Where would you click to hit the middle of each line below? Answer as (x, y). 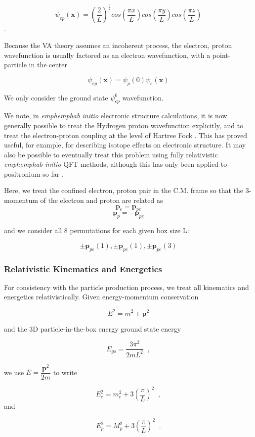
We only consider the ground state (56, 97)
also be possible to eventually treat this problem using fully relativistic (111, 154)
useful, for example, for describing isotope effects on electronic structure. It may (125, 145)
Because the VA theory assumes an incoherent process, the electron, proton (118, 45)
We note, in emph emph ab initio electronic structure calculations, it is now (116, 116)
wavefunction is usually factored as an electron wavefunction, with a (107, 55)
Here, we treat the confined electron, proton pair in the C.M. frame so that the (124, 190)
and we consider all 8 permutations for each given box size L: (97, 230)
